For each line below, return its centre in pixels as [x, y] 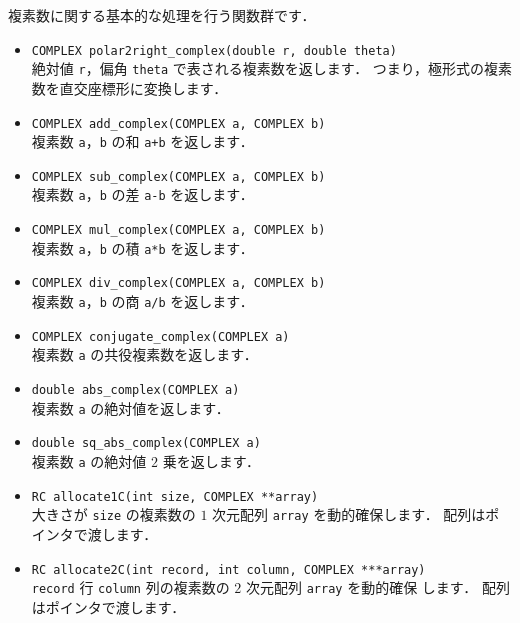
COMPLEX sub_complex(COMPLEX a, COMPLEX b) [178, 176]
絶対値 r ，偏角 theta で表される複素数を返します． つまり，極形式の [257, 68]
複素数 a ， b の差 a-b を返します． [142, 194]
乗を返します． [211, 461]
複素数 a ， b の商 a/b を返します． [142, 301]
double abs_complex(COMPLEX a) [135, 390]
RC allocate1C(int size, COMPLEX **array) [175, 496]
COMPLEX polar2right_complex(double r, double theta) [214, 50]
